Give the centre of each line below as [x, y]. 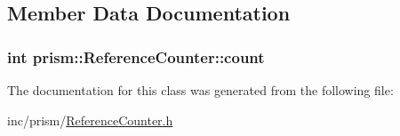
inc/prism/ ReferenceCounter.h [90, 120]
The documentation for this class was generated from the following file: [200, 90]
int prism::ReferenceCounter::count [136, 56]
